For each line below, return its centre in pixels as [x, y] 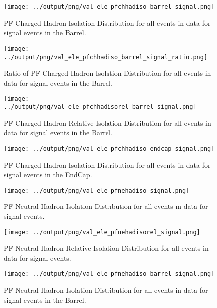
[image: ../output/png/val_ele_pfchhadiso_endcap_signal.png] [109, 149]
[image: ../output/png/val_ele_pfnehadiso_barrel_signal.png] [109, 274]
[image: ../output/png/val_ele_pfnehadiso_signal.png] [97, 190]
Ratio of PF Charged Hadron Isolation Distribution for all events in [108, 73]
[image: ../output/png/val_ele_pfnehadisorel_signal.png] [102, 232]
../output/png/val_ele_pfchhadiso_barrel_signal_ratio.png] [106, 57]
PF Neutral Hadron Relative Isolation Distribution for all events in [106, 248]
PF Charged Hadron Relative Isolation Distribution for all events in [108, 123]
